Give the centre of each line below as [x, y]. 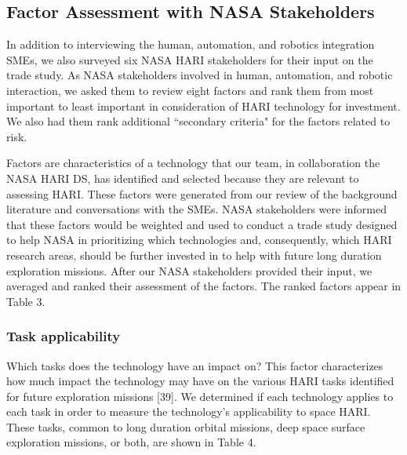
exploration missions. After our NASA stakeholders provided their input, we [189, 270]
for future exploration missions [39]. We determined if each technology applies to [200, 396]
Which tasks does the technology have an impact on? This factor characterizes [195, 365]
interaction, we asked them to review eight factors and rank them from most [190, 90]
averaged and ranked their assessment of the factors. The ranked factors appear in [204, 286]
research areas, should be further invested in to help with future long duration [194, 255]
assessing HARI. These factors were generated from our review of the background [202, 193]
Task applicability [64, 336]
